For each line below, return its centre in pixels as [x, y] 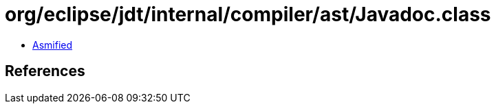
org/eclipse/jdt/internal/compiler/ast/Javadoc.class [248, 14]
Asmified [53, 45]
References [45, 71]
